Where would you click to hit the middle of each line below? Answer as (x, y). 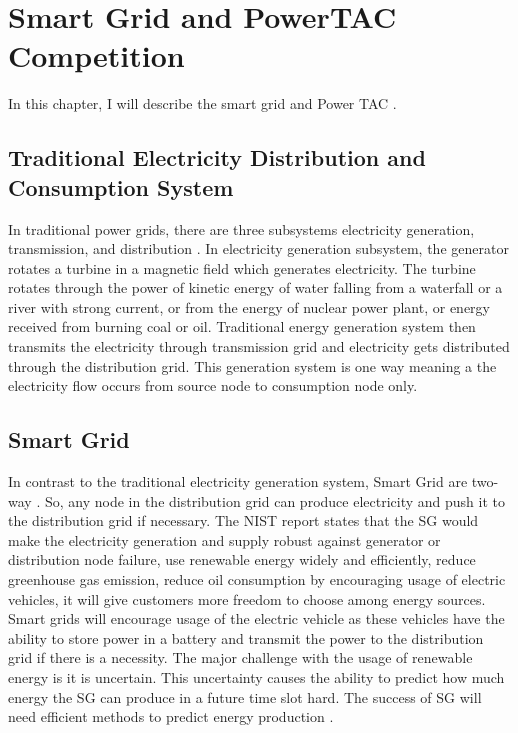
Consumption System (121, 186)
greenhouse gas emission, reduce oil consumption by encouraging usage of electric (257, 579)
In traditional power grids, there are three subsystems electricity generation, (241, 228)
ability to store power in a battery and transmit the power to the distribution (246, 637)
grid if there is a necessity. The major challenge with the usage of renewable (240, 657)
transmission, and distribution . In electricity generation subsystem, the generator (258, 248)
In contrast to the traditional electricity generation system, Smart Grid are (238, 481)
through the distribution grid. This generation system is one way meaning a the (252, 365)
